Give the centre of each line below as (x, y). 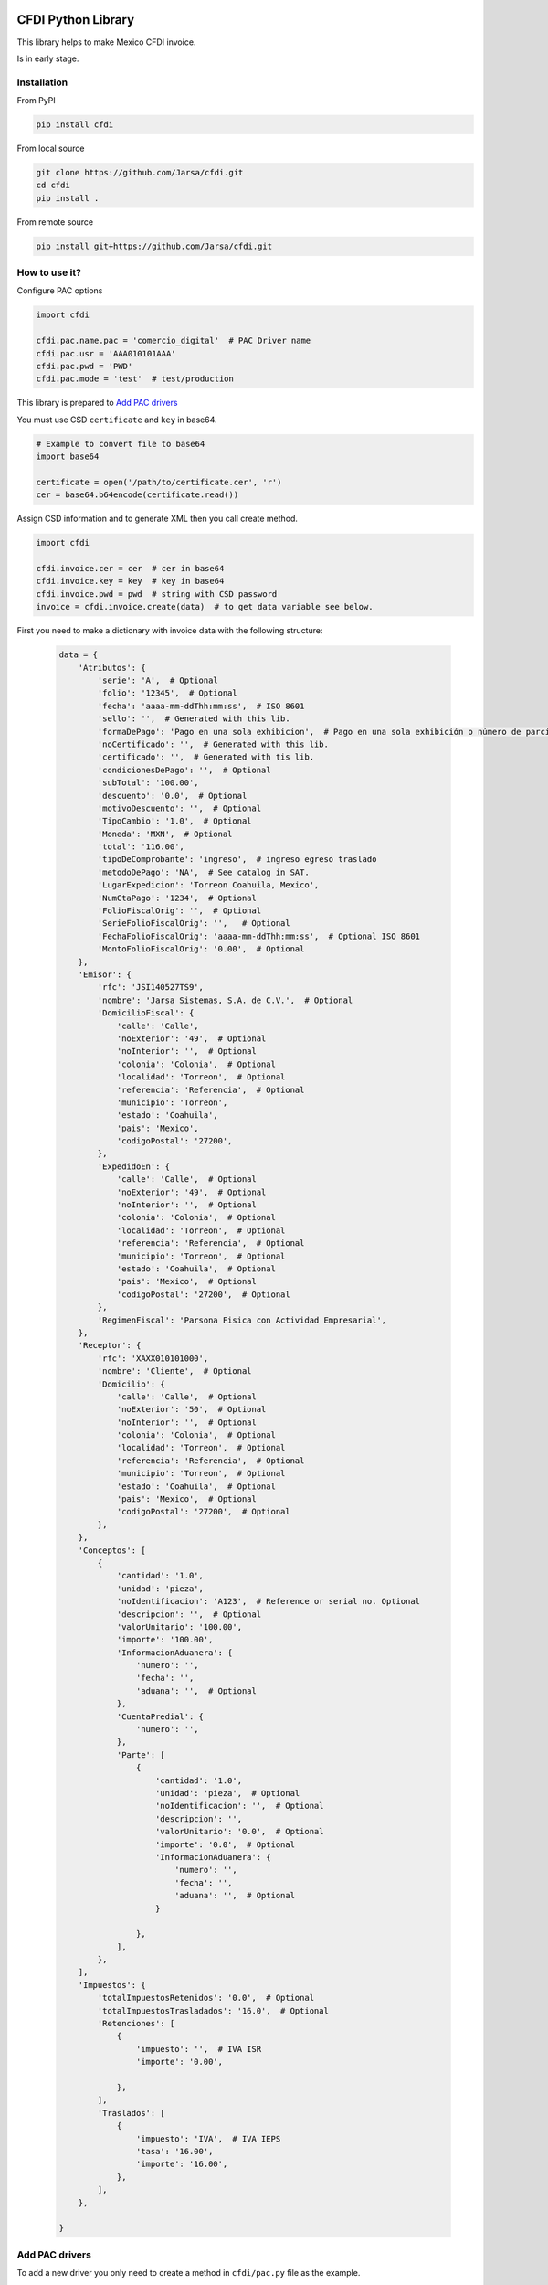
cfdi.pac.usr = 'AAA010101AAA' (106, 353)
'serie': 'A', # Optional (158, 680)
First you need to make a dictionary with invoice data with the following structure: (170, 631)
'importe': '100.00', (165, 1640)
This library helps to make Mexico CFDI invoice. (106, 42)
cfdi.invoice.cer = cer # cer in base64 (130, 569)
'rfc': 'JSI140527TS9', (151, 988)
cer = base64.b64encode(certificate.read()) (137, 495)
